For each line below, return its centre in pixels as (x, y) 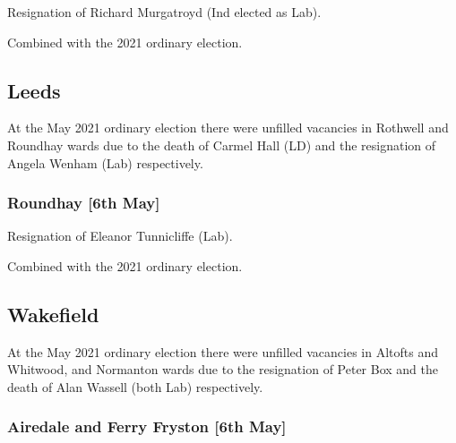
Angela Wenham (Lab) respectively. (105, 162)
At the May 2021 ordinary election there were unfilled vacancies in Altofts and (223, 351)
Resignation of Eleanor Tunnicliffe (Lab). (120, 236)
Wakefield (53, 314)
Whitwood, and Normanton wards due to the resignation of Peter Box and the (223, 369)
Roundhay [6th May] (84, 203)
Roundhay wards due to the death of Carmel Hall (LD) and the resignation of (222, 145)
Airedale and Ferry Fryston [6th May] (147, 426)
